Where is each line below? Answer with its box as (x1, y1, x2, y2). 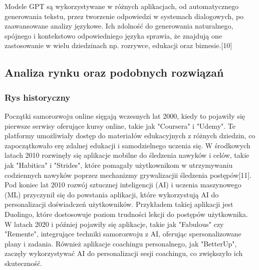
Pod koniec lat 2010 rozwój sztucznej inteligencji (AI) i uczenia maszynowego (5, 179, 241, 190)
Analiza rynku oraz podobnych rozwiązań (5, 65, 224, 80)
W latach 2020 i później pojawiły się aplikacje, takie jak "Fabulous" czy (5, 218, 224, 229)
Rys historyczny (5, 91, 71, 103)
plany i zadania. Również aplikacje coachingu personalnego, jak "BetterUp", (5, 238, 237, 248)
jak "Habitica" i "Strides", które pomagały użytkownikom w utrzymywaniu (5, 159, 233, 170)
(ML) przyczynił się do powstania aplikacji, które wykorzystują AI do (5, 189, 219, 199)
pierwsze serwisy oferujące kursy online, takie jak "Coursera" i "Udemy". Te (5, 120, 235, 131)
